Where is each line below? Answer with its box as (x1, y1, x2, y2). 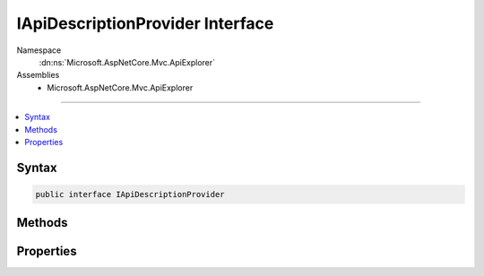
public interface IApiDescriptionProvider (35, 189, 225, 199)
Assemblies (16, 70, 60, 81)
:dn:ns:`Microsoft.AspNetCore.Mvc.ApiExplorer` (39, 56, 215, 67)
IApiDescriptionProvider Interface (16, 13, 274, 33)
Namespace (16, 45, 62, 56)
